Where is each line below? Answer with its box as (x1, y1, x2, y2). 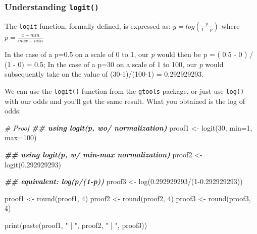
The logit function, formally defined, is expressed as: (5, 20, 171, 31)
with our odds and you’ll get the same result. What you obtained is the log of (5, 95, 245, 106)
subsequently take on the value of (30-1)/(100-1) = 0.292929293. (5, 69, 204, 79)
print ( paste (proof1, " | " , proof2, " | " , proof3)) (5, 219, 147, 230)
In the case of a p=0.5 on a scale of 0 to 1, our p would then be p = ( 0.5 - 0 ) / (5, 49, 253, 60)
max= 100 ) (5, 132, 37, 143)
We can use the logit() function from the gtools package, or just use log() (5, 85, 244, 96)
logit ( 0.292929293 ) (5, 159, 62, 169)
